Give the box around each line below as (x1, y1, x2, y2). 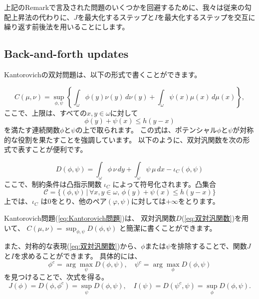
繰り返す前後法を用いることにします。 (4, 21, 129, 32)
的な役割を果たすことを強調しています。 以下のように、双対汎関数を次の (4, 134, 243, 145)
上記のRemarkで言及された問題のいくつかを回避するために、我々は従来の (4, 2, 245, 12)
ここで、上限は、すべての (4, 107, 87, 118)
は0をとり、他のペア (40, 196, 107, 206)
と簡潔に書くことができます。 (119, 222, 217, 233)
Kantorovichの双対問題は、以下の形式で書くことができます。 (4, 69, 202, 79)
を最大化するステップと (77, 11, 155, 22)
